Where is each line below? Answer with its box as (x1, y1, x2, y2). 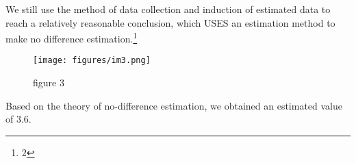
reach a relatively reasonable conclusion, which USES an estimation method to (5, 15, 335, 29)
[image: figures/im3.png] (33, 55, 151, 66)
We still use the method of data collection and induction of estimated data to (5, 2, 331, 16)
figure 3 (33, 75, 64, 90)
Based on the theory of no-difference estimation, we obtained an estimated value (5, 98, 343, 112)
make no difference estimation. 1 (5, 29, 138, 45)
